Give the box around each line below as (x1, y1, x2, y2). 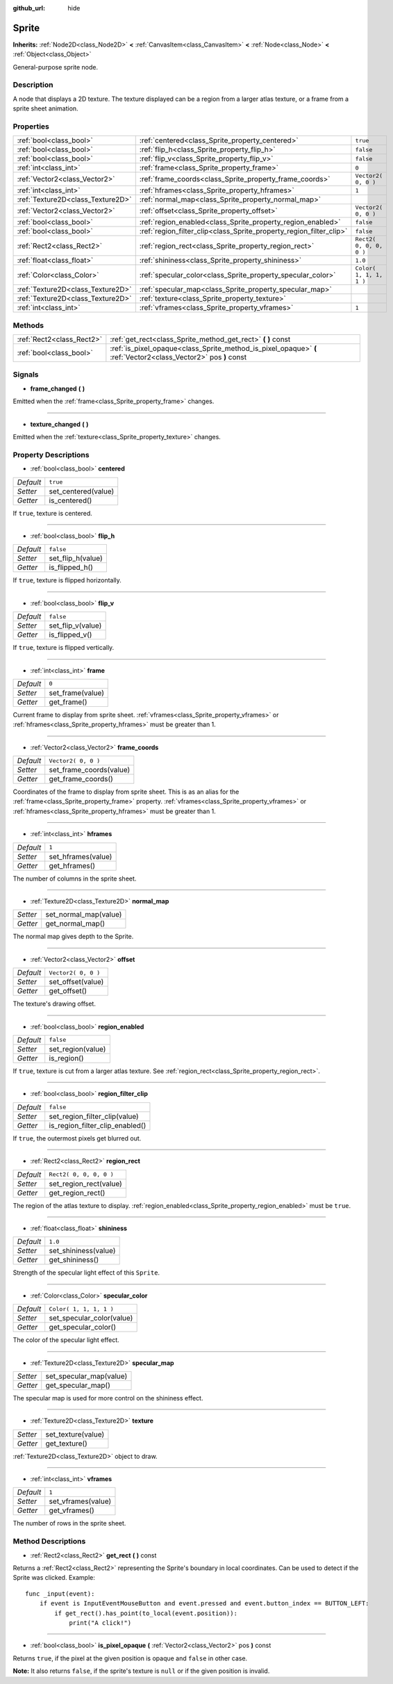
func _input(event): (25, 1589, 95, 1598)
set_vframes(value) (49, 1496, 112, 1506)
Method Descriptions (12, 1537, 86, 1546)
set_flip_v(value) (49, 621, 102, 630)
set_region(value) (49, 1044, 106, 1054)
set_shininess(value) (49, 1246, 116, 1256)
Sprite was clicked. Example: (12, 1573, 95, 1582)
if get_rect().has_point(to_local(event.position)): (54, 1609, 237, 1617)
